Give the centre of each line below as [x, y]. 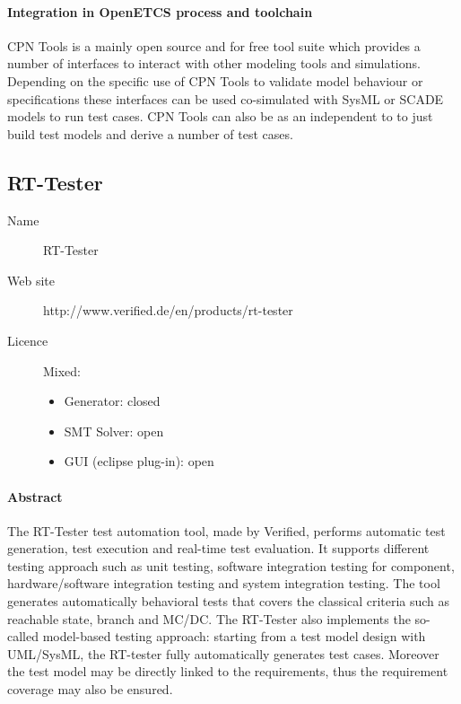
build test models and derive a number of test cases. [150, 133]
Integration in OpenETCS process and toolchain [160, 11]
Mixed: [62, 370]
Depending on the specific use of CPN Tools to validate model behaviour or [215, 80]
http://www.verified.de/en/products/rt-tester [168, 310]
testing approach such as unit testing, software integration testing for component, [231, 565]
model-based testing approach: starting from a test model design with [234, 636]
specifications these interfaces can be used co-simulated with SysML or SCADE [226, 98]
